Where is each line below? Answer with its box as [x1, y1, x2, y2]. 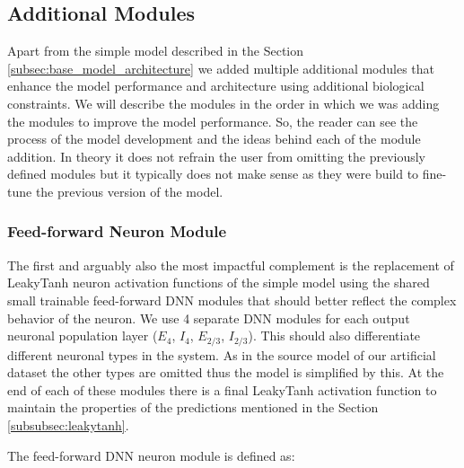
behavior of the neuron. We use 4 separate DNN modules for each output [7, 308, 410, 327]
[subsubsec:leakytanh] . [7, 415, 129, 434]
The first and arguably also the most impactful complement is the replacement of [7, 255, 454, 274]
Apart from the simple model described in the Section [7, 41, 304, 60]
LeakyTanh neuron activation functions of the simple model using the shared [7, 273, 430, 292]
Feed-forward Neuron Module [7, 220, 227, 243]
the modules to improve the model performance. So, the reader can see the [7, 111, 418, 130]
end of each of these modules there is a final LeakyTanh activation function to [7, 380, 437, 399]
